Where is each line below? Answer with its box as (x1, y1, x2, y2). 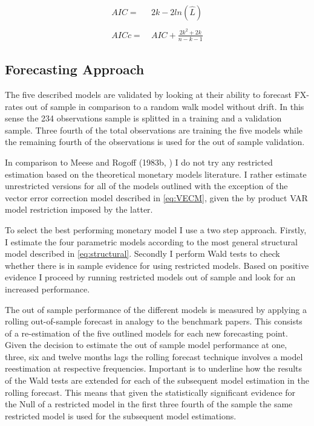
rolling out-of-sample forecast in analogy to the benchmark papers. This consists (5, 315, 303, 328)
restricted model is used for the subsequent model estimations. (5, 409, 237, 422)
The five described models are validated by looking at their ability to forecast (5, 88, 292, 100)
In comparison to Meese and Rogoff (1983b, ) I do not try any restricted (5, 155, 273, 168)
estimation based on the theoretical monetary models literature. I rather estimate (5, 167, 307, 180)
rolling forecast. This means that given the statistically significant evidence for (5, 386, 296, 398)
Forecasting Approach (5, 60, 145, 79)
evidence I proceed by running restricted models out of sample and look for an (5, 271, 296, 283)
